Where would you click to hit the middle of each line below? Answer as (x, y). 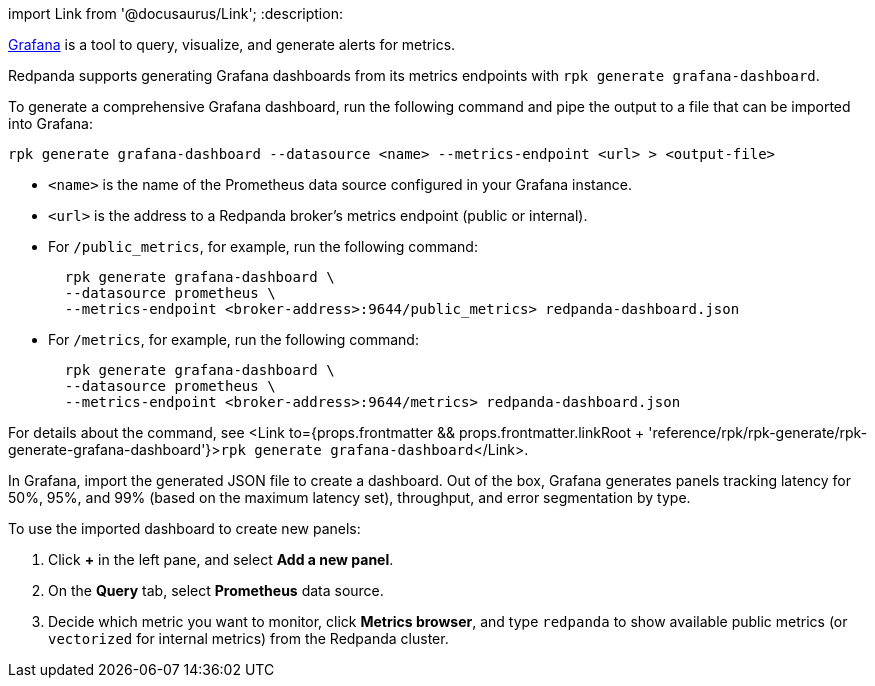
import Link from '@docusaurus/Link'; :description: (175, 13)
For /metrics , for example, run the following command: (233, 339)
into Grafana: (51, 123)
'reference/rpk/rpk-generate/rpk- (758, 432)
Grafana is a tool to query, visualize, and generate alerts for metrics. (232, 44)
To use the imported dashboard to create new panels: (184, 528)
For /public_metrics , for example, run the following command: (263, 246)
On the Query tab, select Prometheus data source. (216, 590)
